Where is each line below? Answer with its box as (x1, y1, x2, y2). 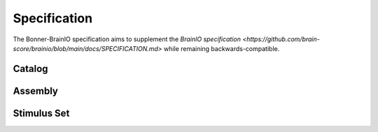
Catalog (13, 63, 48, 75)
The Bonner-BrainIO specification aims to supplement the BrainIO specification (13, 35, 241, 43)
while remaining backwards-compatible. (163, 44, 280, 52)
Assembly (13, 85, 59, 97)
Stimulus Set (13, 107, 70, 119)
